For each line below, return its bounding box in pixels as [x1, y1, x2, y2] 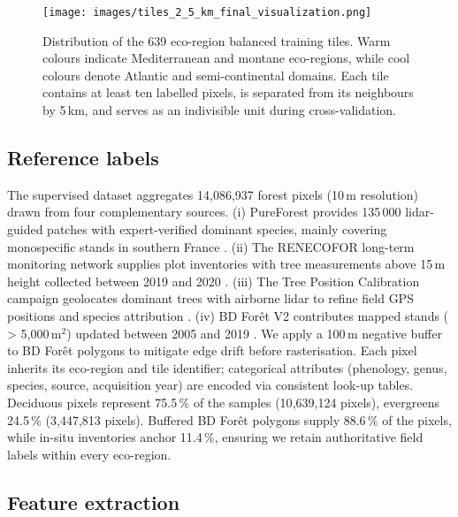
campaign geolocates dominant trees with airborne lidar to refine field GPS [7, 289, 414, 308]
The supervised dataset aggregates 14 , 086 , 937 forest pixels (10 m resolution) [7, 185, 419, 203]
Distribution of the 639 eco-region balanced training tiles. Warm [42, 31, 391, 49]
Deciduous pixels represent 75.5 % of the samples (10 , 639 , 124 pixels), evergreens [7, 392, 439, 411]
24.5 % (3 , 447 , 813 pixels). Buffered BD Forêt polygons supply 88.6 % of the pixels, [7, 410, 452, 429]
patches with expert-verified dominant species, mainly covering [47, 220, 387, 239]
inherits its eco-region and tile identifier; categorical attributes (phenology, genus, [7, 358, 447, 376]
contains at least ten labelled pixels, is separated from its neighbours [42, 83, 414, 102]
